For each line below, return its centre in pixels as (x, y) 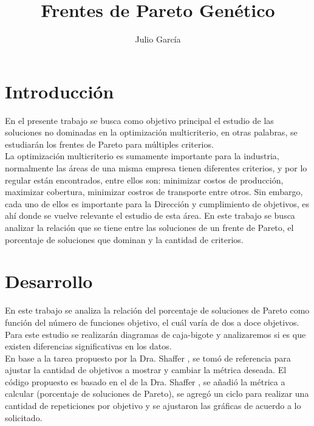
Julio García (158, 39)
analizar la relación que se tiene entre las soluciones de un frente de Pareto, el (149, 227)
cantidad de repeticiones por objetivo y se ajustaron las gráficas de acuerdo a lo (153, 406)
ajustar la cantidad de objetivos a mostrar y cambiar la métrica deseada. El (146, 370)
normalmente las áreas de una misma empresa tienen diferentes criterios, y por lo (156, 168)
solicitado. (24, 417)
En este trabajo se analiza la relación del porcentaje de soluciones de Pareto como (157, 310)
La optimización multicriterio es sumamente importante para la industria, (142, 156)
